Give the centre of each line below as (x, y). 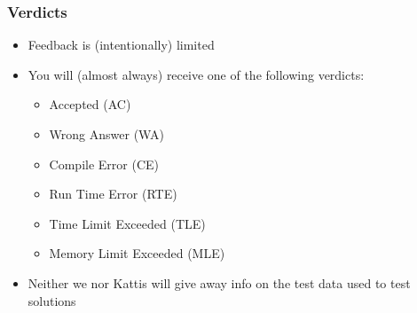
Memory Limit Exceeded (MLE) (137, 253)
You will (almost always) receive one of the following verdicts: (196, 74)
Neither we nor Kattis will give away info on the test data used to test (219, 282)
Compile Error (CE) (104, 164)
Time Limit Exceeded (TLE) (127, 223)
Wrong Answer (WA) (106, 134)
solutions (52, 300)
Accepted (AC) (90, 104)
